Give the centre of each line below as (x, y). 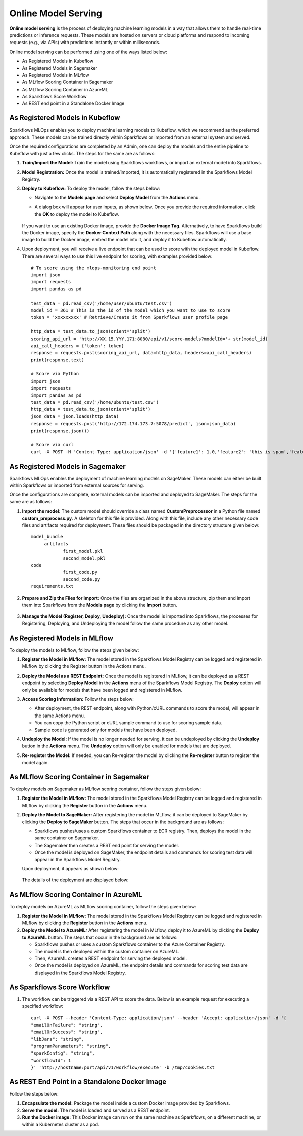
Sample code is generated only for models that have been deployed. (106, 730)
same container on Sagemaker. (67, 838)
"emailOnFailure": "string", (67, 1025)
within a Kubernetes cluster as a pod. (61, 1124)
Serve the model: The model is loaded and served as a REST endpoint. (96, 1110)
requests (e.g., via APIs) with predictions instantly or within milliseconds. (85, 43)
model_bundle (47, 537)
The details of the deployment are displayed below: (75, 880)
